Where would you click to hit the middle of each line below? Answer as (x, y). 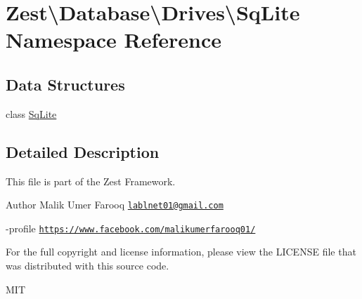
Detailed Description (83, 151)
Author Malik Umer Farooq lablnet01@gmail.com (115, 205)
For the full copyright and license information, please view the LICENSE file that (181, 252)
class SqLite (31, 113)
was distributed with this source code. (88, 266)
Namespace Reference (114, 40)
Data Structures (65, 84)
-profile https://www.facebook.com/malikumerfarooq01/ (131, 228)
